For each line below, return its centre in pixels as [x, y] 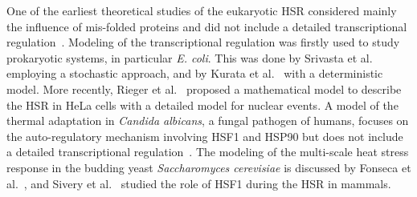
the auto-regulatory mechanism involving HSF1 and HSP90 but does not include [205, 136]
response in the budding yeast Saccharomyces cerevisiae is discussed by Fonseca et [209, 167]
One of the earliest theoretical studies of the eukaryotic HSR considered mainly [202, 10]
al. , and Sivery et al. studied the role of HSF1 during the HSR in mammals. [199, 183]
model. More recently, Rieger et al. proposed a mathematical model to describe [204, 88]
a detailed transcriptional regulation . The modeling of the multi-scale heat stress [208, 152]
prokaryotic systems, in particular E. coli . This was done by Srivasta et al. [190, 57]
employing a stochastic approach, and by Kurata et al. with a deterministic [195, 73]
